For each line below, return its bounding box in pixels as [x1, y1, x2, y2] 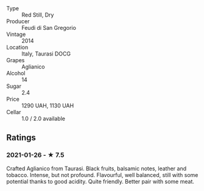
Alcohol [6, 70, 26, 77]
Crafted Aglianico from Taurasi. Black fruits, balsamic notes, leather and [6, 165, 187, 172]
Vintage [6, 31, 26, 38]
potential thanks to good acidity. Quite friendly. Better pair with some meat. [6, 178, 195, 185]
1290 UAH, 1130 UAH [21, 102, 74, 109]
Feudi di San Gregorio [21, 24, 76, 31]
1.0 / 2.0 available [21, 115, 66, 122]
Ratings [6, 132, 37, 143]
